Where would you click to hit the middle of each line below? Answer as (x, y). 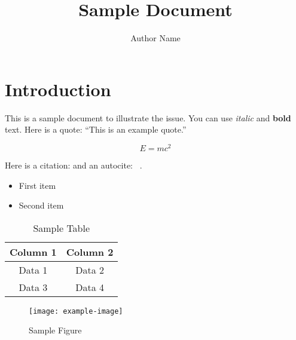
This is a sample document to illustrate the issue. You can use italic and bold (148, 117)
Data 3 (33, 287)
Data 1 (33, 269)
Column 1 (33, 252)
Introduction (58, 89)
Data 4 (90, 287)
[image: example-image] (76, 311)
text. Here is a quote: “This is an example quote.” (96, 129)
